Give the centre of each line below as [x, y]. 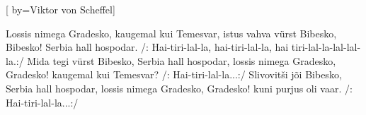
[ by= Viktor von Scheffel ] [61, 9]
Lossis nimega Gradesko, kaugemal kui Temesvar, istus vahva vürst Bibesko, [171, 33]
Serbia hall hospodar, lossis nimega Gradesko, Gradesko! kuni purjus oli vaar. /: [179, 88]
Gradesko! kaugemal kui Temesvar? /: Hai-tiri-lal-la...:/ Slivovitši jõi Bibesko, [174, 74]
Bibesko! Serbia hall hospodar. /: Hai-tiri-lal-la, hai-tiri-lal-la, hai [147, 47]
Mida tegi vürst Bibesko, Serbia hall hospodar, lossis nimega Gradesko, [182, 60]
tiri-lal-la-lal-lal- [326, 47]
